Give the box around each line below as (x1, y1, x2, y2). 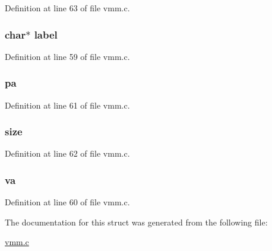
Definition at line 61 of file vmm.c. (5, 99, 130, 111)
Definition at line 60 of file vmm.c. (5, 196, 130, 208)
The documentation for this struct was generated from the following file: (5, 215, 268, 228)
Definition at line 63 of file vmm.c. (5, 2, 130, 14)
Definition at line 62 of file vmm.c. (5, 147, 130, 160)
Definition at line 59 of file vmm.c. (5, 50, 130, 62)
